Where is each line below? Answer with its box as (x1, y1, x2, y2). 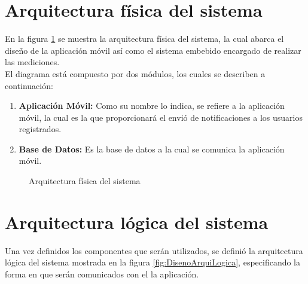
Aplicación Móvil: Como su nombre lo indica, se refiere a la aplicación (19, 99, 285, 112)
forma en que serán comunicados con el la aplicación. (5, 267, 199, 280)
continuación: (5, 79, 53, 91)
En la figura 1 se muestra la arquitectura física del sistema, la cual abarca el (5, 32, 284, 45)
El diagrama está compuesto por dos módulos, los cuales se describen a (5, 67, 266, 80)
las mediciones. (5, 56, 60, 68)
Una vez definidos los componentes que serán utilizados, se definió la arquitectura (5, 244, 303, 256)
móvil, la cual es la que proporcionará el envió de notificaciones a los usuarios (19, 111, 303, 123)
